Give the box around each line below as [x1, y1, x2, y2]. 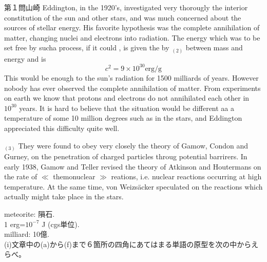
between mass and [185, 42, 243, 53]
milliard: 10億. [4, 229, 49, 239]
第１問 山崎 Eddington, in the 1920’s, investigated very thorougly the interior [4, 2, 248, 12]
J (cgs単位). [42, 218, 80, 229]
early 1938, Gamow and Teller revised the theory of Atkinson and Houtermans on [4, 161, 261, 172]
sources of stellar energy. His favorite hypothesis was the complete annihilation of [4, 22, 260, 33]
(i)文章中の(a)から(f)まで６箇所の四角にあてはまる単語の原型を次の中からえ [4, 238, 259, 249]
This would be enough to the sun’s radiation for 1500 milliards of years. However [4, 72, 259, 83]
